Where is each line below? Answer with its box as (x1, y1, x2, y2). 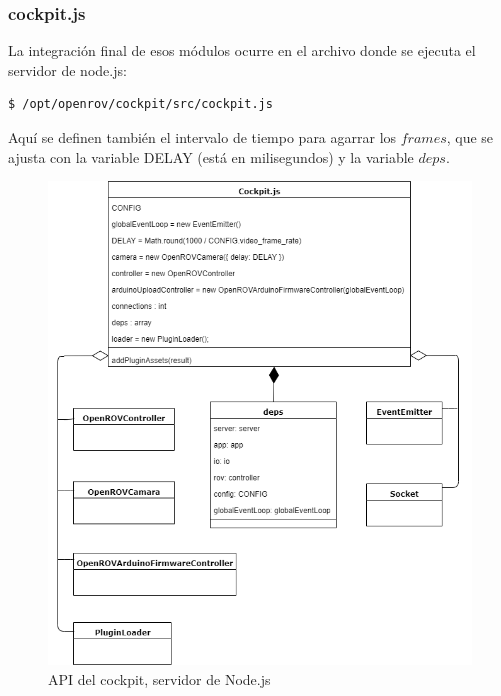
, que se (446, 127, 494, 147)
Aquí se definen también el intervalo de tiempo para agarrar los (8, 127, 397, 147)
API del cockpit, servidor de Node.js (48, 668, 271, 689)
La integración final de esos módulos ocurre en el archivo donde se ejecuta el (8, 40, 476, 61)
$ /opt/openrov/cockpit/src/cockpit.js (8, 97, 273, 112)
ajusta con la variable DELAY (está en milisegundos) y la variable (8, 146, 414, 167)
